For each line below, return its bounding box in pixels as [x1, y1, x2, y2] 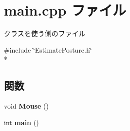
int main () [4, 117, 39, 127]
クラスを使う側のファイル [4, 28, 86, 38]
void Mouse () [4, 101, 49, 111]
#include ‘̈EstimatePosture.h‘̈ [4, 44, 92, 55]
